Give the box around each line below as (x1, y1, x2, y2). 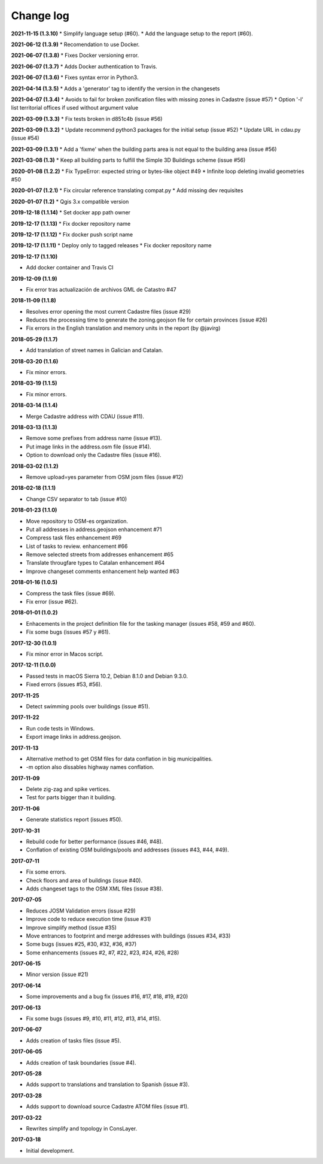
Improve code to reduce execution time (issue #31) (26, 916, 151, 923)
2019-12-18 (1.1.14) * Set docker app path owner (11, 209, 131, 216)
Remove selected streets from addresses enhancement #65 (26, 551, 173, 558)
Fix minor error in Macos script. (26, 650, 104, 657)
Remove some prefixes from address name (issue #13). (26, 435, 162, 442)
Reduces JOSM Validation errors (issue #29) (26, 907, 136, 914)
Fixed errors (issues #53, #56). (26, 681, 102, 688)
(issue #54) (11, 135, 39, 142)
